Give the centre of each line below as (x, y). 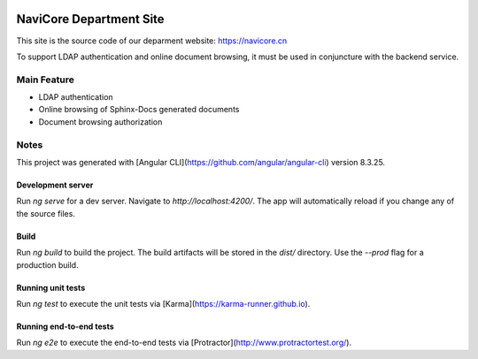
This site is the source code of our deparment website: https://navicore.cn (152, 41)
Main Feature (45, 80)
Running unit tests (51, 287)
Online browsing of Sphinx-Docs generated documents (139, 110)
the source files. (46, 213)
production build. (47, 264)
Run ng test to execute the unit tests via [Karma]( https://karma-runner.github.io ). (163, 303)
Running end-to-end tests (65, 326)
